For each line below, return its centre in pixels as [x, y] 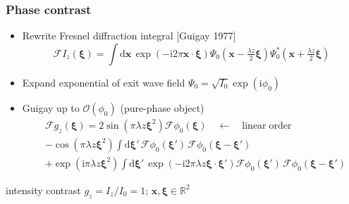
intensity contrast [43, 190]
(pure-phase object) [162, 107]
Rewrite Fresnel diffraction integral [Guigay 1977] [129, 36]
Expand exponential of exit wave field [104, 82]
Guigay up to [51, 107]
